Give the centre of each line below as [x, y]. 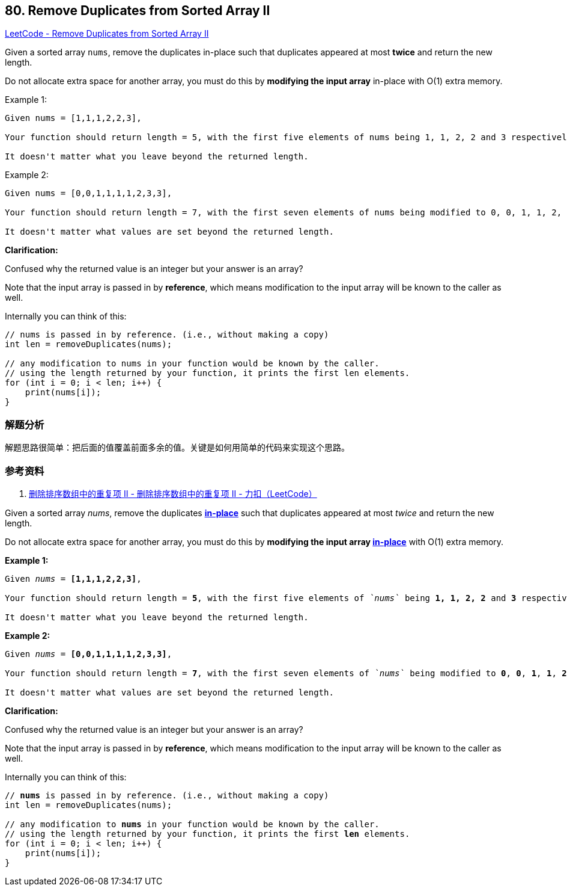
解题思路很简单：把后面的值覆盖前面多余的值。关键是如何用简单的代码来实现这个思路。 [177, 448]
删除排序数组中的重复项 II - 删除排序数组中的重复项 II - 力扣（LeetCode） [173, 493]
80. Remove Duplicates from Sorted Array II [138, 11]
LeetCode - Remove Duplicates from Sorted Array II [107, 34]
